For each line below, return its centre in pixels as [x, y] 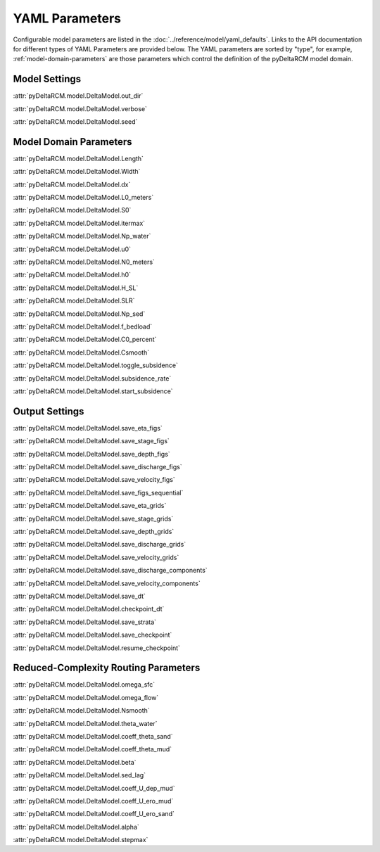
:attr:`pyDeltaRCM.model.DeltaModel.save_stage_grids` [93, 519]
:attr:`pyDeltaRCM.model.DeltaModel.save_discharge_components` [110, 571]
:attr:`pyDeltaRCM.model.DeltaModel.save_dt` [79, 596]
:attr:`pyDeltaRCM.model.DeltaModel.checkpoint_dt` [89, 609]
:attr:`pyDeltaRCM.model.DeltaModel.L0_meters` [83, 198]
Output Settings [49, 411]
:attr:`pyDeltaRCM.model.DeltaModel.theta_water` [85, 723]
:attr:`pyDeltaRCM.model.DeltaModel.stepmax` [81, 840]
